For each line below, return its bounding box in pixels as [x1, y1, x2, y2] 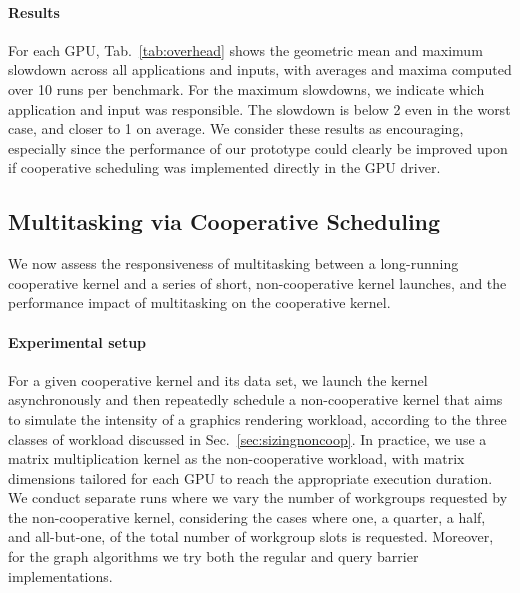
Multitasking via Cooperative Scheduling [8, 206, 441, 237]
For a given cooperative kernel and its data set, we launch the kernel [8, 369, 428, 390]
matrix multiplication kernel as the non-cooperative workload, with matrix [8, 448, 465, 469]
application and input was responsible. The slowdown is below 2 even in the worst [8, 98, 511, 119]
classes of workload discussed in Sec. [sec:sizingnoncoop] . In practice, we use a [8, 428, 487, 449]
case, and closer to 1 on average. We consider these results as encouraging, [8, 118, 464, 139]
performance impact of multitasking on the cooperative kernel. [8, 292, 391, 313]
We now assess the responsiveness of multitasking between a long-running [8, 253, 459, 274]
